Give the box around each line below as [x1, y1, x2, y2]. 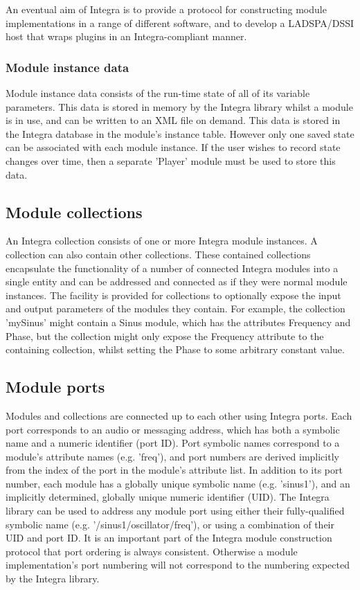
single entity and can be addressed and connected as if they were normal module [6, 274, 348, 289]
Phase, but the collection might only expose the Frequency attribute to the [6, 328, 324, 343]
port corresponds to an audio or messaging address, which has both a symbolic [6, 422, 340, 436]
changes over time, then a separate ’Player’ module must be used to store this [6, 153, 336, 168]
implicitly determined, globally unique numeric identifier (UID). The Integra [6, 490, 330, 504]
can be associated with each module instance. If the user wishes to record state [6, 140, 341, 154]
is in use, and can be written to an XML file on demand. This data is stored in [6, 113, 341, 127]
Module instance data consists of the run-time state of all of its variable [6, 86, 310, 100]
